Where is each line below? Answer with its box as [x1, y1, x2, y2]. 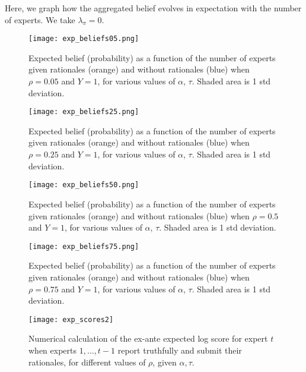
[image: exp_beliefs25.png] [28, 108, 139, 116]
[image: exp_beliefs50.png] [28, 181, 139, 190]
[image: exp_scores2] [28, 315, 114, 324]
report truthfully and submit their [117, 343, 242, 356]
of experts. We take [5, 13, 75, 26]
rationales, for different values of [28, 355, 146, 368]
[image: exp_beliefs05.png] [28, 34, 139, 43]
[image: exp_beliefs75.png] [28, 242, 139, 251]
